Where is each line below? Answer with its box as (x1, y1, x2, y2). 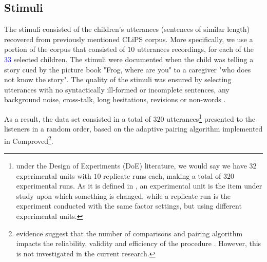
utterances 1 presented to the (166, 111, 256, 124)
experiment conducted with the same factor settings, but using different (16, 200, 242, 211)
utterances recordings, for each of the (137, 44, 254, 54)
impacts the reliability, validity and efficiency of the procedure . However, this (16, 238, 261, 249)
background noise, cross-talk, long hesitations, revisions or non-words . (4, 94, 226, 105)
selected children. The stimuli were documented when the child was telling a (13, 53, 254, 64)
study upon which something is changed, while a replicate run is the (16, 190, 231, 201)
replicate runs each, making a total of (103, 170, 221, 181)
